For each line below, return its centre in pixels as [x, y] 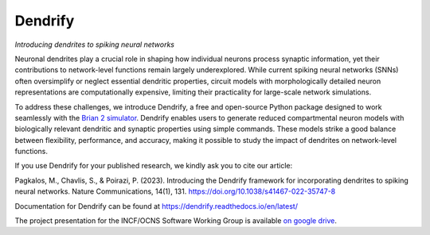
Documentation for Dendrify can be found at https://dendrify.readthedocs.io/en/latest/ [156, 206]
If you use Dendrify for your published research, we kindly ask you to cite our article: [154, 166]
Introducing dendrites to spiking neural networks [95, 44]
